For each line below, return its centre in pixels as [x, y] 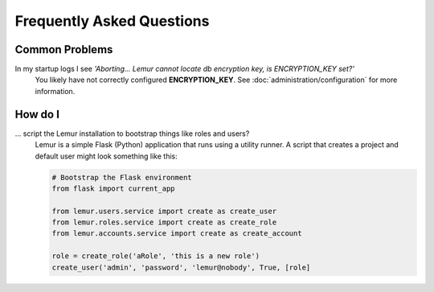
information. [55, 91]
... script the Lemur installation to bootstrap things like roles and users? [132, 134]
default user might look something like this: [106, 156]
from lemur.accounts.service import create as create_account [177, 234]
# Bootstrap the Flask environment [122, 177]
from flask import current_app [114, 188]
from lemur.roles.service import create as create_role [164, 222]
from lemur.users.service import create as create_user [164, 211]
